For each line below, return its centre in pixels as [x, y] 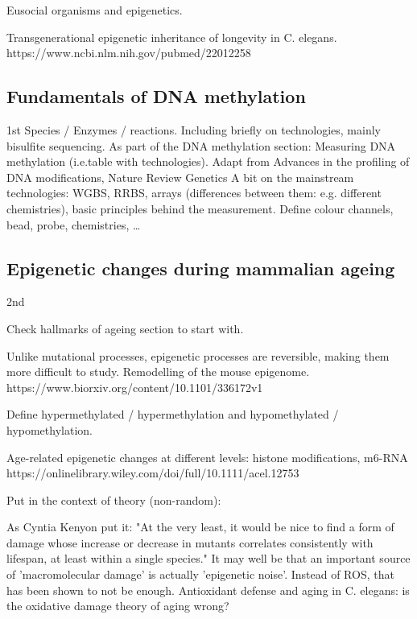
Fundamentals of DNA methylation [156, 96]
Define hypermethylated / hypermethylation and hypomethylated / [173, 414]
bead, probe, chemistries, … [74, 224]
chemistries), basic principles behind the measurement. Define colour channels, [200, 208]
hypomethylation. [50, 429]
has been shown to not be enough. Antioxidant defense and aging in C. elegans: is [208, 590]
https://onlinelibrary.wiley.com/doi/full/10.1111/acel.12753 [153, 473]
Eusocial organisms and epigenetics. [95, 10]
